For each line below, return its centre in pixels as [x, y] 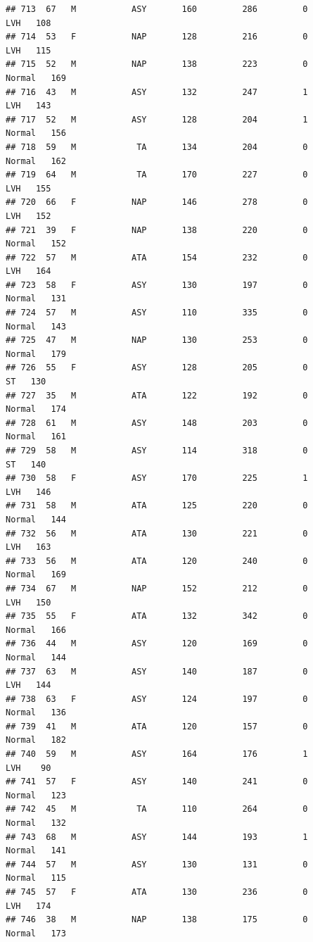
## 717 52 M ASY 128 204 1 [157, 119]
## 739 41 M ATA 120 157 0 [157, 726]
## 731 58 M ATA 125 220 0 [157, 506]
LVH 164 [28, 271]
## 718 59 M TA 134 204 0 [157, 147]
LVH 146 [28, 492]
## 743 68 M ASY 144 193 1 [157, 837]
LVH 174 [28, 906]
